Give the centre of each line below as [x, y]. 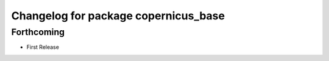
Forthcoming [38, 32]
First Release [43, 47]
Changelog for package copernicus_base [118, 16]
